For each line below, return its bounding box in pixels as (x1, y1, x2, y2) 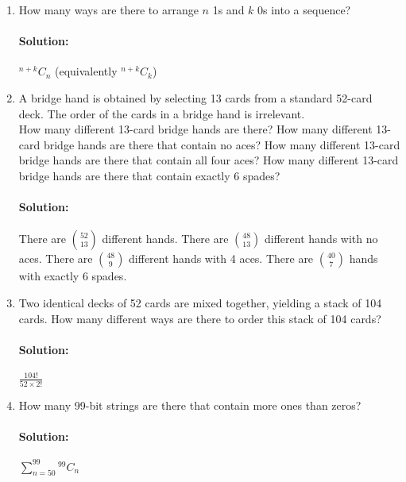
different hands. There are (102, 230, 229, 247)
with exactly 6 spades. (18, 268, 127, 284)
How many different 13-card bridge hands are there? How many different (18, 121, 373, 137)
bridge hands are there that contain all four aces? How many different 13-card (18, 152, 399, 168)
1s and (212, 2, 245, 17)
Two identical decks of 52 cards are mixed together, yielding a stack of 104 (18, 294, 382, 310)
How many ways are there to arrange (18, 2, 199, 17)
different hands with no (265, 230, 378, 247)
